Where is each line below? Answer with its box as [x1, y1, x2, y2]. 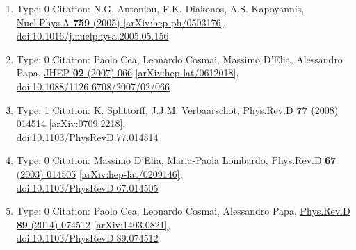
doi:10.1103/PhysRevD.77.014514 [16, 129, 159, 144]
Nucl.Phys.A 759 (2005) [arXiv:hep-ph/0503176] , [16, 15, 227, 29]
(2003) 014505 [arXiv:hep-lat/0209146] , [16, 166, 183, 181]
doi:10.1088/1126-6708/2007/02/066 [16, 78, 170, 93]
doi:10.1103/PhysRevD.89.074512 [16, 231, 159, 245]
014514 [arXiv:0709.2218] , [16, 116, 126, 131]
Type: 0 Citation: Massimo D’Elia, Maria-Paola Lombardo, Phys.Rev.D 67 [16, 153, 337, 167]
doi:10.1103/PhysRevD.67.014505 [16, 180, 159, 194]
